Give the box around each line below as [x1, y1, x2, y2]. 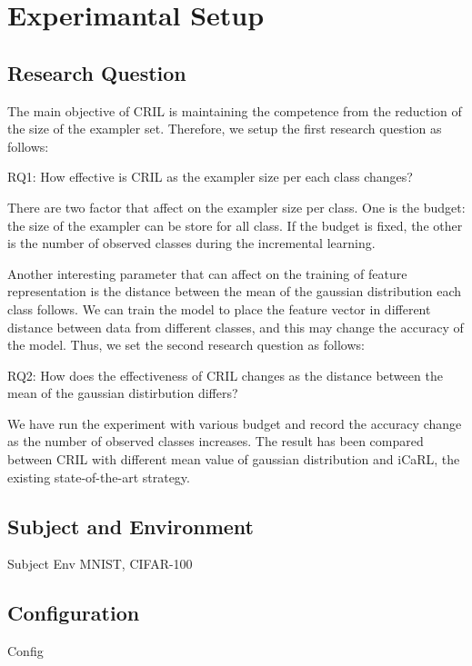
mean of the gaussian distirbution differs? [7, 383, 238, 403]
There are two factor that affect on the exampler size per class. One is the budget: [7, 197, 466, 216]
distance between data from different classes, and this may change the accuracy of [7, 317, 464, 336]
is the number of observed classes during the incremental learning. [7, 234, 376, 253]
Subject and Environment [7, 512, 254, 540]
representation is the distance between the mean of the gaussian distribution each [7, 282, 462, 301]
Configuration [7, 599, 140, 627]
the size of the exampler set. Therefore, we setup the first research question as [7, 119, 442, 138]
